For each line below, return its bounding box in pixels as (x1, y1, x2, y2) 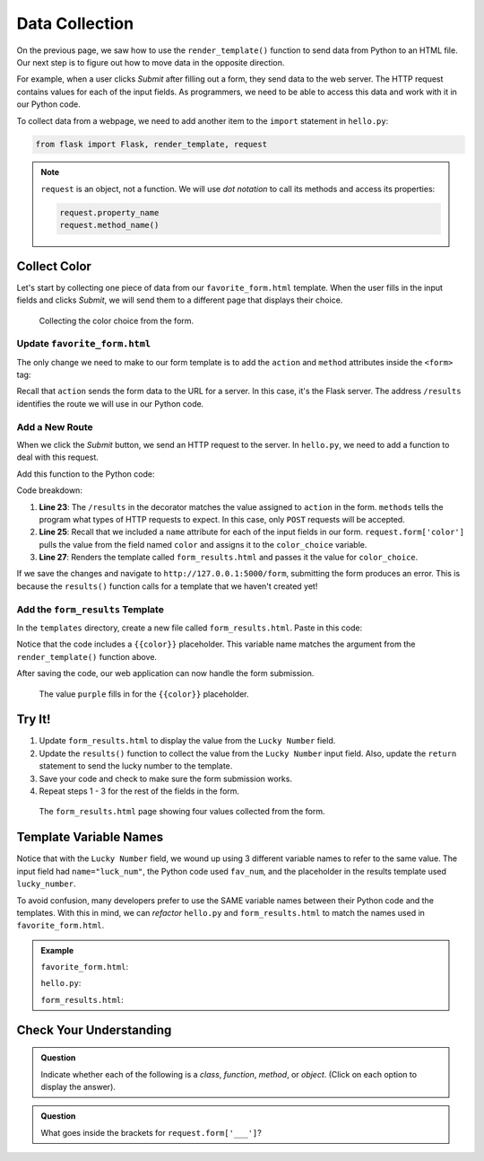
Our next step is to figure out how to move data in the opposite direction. (16, 57, 285, 67)
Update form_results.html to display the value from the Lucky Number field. (39, 735, 336, 746)
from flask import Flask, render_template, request (35, 139, 268, 150)
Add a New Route (16, 420, 93, 433)
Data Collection (16, 13, 134, 33)
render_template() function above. (16, 651, 157, 662)
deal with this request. (16, 452, 99, 462)
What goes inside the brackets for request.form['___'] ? (40, 1127, 262, 1138)
